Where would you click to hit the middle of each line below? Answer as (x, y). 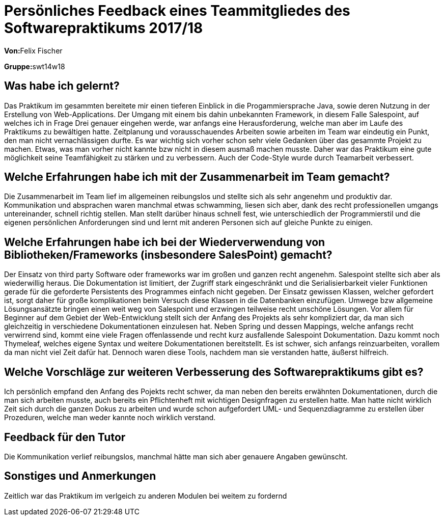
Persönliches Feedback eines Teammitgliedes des (177, 11)
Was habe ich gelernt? (62, 86)
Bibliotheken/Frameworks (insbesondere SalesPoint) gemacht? (168, 255)
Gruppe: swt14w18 (35, 66)
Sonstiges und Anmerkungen (80, 476)
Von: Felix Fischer (33, 50)
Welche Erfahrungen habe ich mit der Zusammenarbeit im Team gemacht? (197, 177)
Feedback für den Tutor (65, 437)
